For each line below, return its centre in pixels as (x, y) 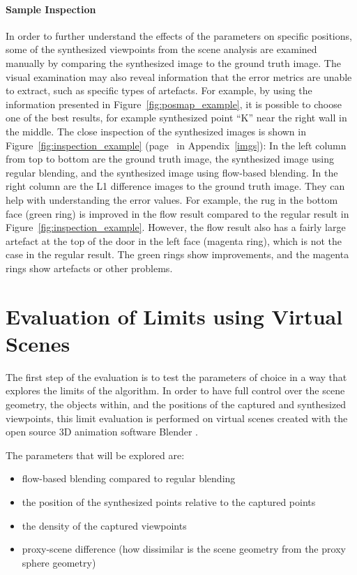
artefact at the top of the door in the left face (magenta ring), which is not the (174, 240)
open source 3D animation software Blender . (102, 432)
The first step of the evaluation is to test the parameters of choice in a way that (176, 376)
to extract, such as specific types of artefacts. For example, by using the (159, 90)
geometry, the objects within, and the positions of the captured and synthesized (176, 404)
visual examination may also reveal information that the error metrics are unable (179, 76)
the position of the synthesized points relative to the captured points (169, 501)
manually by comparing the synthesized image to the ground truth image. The (173, 62)
